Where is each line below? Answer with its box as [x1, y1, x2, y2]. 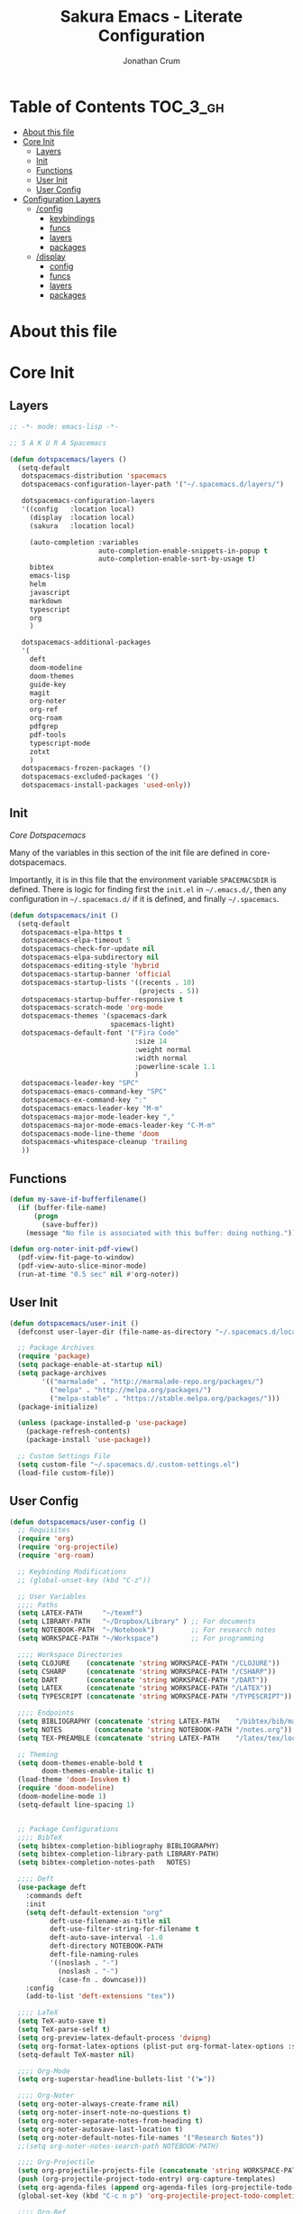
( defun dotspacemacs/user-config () [9, 1517, 147, 1527]
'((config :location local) [21, 505, 135, 514]
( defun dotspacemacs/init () [9, 910, 119, 920]
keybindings [49, 212, 96, 223]
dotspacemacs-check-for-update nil [21, 944, 155, 954]
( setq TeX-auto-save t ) [17, 2016, 106, 2026]
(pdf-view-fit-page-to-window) [17, 1253, 135, 1262]
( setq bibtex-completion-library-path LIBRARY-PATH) [17, 1849, 220, 1859]
